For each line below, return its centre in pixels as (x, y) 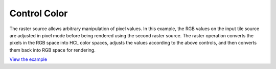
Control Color (39, 13)
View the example (28, 59)
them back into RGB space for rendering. (52, 50)
